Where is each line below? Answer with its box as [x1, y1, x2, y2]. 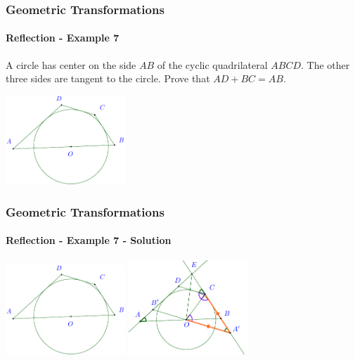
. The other [301, 57, 350, 72]
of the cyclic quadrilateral [157, 57, 268, 72]
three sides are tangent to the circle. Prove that [6, 71, 210, 86]
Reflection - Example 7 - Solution [6, 233, 172, 247]
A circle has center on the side [6, 57, 136, 72]
